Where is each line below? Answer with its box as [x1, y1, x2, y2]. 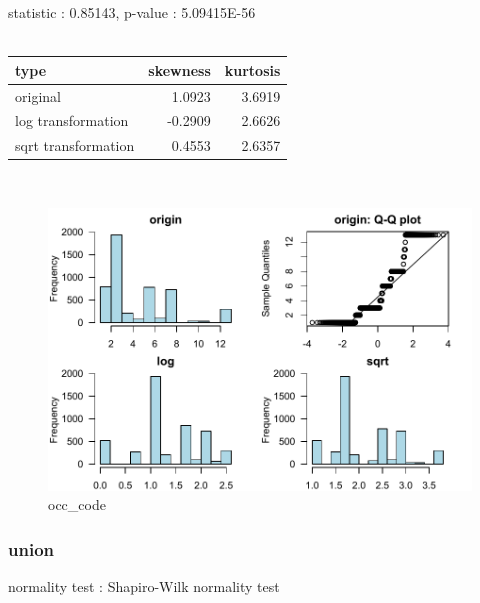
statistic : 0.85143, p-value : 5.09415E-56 [8, 2, 256, 22]
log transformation [15, 110, 129, 131]
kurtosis [224, 59, 281, 80]
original [15, 85, 61, 106]
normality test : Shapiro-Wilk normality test [8, 575, 280, 596]
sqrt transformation [15, 135, 135, 156]
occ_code [48, 494, 106, 515]
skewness [148, 59, 211, 80]
